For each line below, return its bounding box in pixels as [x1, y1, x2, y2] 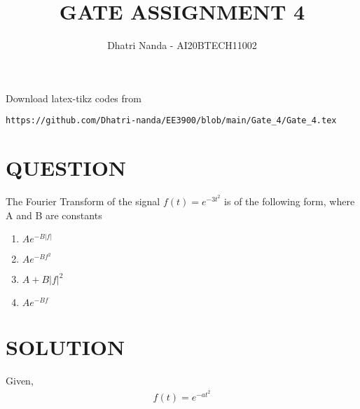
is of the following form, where [224, 194, 355, 209]
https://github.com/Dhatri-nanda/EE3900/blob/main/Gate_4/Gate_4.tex [6, 116, 337, 126]
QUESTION [6, 153, 127, 182]
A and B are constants [6, 207, 102, 222]
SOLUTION [6, 333, 125, 361]
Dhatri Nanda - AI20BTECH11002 [107, 38, 257, 53]
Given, [6, 373, 34, 388]
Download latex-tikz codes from [6, 90, 141, 105]
